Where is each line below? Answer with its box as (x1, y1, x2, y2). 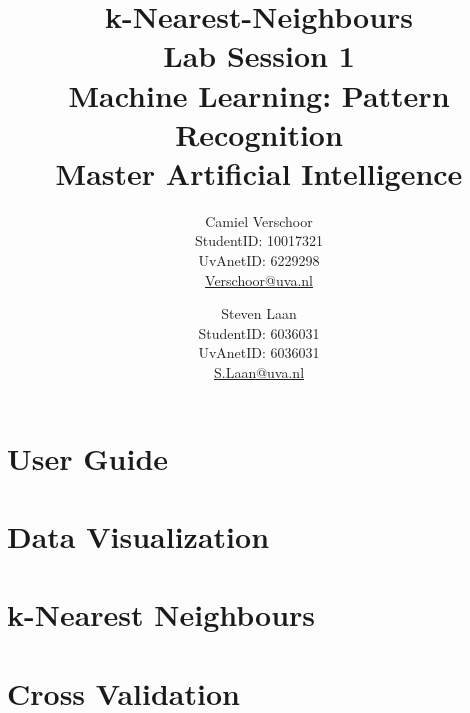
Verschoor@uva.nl (205, 269, 313, 290)
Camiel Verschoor (205, 210, 313, 231)
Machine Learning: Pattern (68, 74, 450, 115)
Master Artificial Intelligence (55, 152, 463, 193)
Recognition (175, 113, 343, 154)
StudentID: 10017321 (194, 230, 324, 251)
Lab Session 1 (163, 35, 355, 76)
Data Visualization (7, 516, 270, 556)
